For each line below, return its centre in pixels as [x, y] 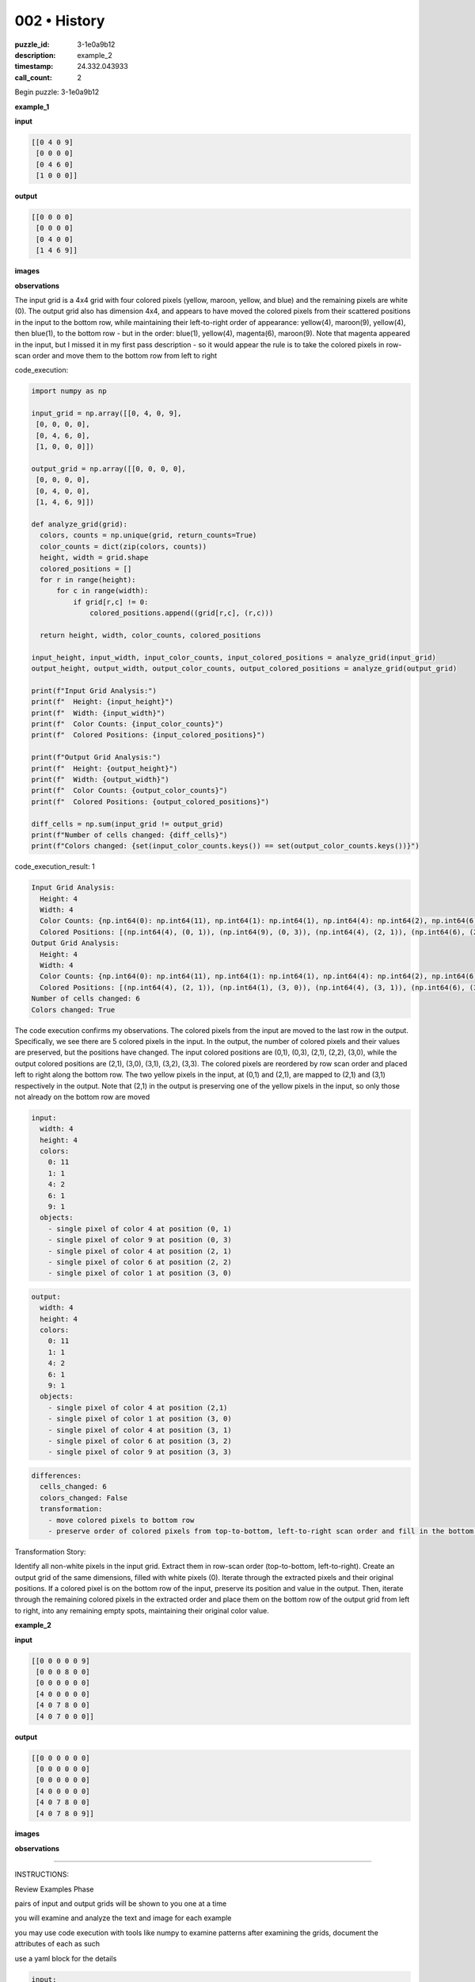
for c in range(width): [103, 591]
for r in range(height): [88, 580]
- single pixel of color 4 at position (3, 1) [140, 1430]
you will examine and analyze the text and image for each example [123, 1918]
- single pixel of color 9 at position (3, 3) [140, 1452]
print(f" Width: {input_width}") [98, 713]
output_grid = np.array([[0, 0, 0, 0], [108, 469]
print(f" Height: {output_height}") [104, 768]
